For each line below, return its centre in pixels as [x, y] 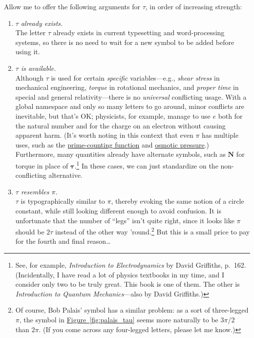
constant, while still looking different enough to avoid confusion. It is [118, 210]
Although [29, 77]
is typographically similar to [63, 201]
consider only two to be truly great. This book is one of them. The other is [127, 284]
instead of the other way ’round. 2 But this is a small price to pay [153, 231]
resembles [35, 191]
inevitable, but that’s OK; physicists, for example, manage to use [113, 116]
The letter [31, 32]
